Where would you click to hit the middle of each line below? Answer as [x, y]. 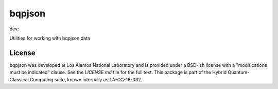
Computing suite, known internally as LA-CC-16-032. [86, 79]
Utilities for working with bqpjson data [50, 38]
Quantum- [238, 73]
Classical [19, 79]
